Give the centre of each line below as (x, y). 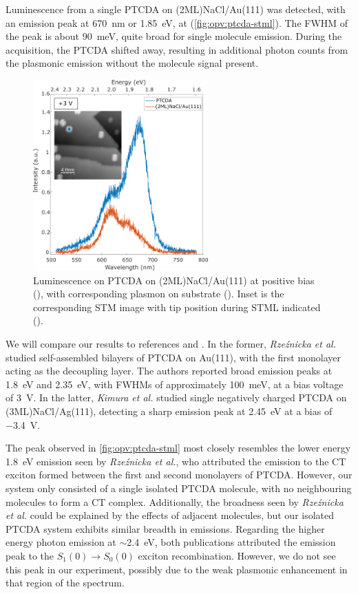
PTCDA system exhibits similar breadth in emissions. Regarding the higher (165, 528)
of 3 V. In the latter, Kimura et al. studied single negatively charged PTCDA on (176, 397)
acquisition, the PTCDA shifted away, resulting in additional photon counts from (177, 49)
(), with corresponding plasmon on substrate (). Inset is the (159, 294)
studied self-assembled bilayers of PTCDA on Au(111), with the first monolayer (173, 357)
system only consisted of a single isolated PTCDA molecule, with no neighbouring (179, 488)
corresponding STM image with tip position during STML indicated (177, 307)
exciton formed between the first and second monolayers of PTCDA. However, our (179, 475)
